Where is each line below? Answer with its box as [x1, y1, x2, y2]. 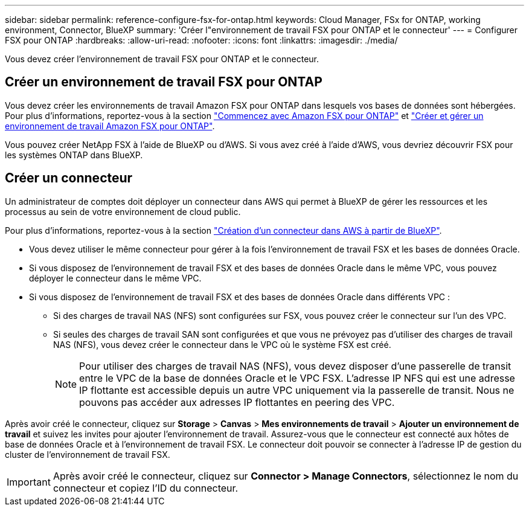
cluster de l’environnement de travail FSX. [5, 449, 170, 460]
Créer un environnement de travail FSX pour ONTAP [5, 74, 322, 90]
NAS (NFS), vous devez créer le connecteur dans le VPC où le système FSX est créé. [53, 339, 391, 350]
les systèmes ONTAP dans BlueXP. [5, 149, 143, 160]
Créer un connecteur [5, 170, 133, 186]
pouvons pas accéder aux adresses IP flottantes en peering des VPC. [79, 396, 395, 408]
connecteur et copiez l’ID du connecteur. [53, 481, 239, 494]
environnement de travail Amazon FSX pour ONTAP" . [5, 120, 215, 131]
